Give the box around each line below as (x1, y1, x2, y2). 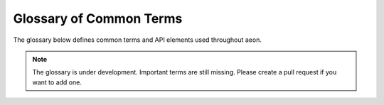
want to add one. (32, 78, 82, 87)
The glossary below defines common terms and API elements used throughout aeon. (13, 35, 262, 44)
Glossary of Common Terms (13, 11, 183, 26)
